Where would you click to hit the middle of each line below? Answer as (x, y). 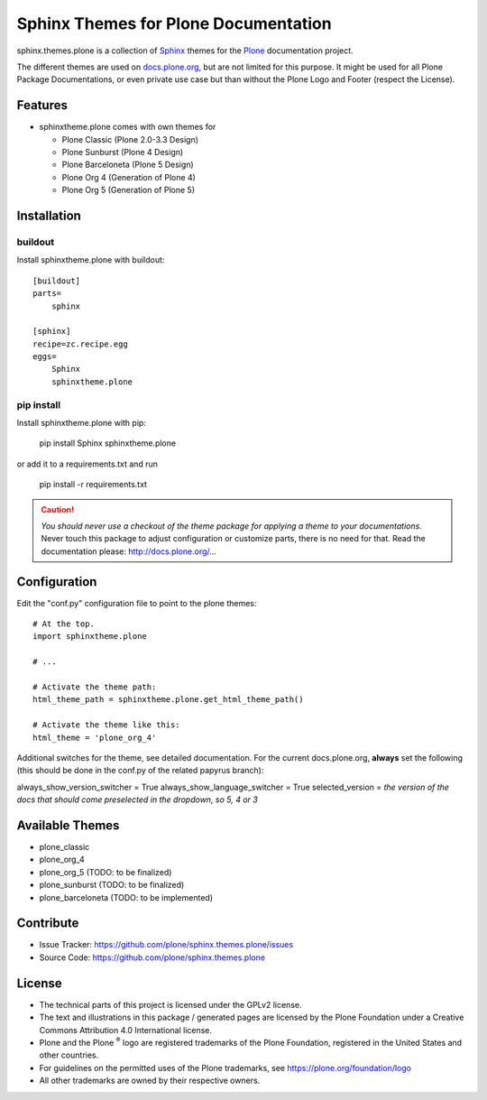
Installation (49, 216)
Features (42, 105)
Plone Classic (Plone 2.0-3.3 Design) (130, 139)
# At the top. (64, 624)
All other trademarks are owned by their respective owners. (150, 1081)
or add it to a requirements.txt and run (87, 464)
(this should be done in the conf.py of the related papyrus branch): (140, 771)
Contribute (48, 924)
